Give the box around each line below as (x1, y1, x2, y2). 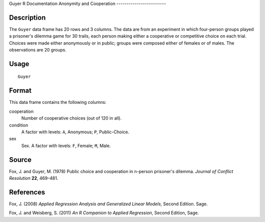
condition (9, 122, 28, 128)
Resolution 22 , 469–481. (9, 175, 58, 181)
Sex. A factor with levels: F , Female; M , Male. (21, 143, 111, 148)
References (9, 188, 45, 196)
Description (9, 13, 46, 22)
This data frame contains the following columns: (9, 99, 106, 105)
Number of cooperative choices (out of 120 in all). (21, 115, 122, 121)
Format (9, 86, 32, 95)
